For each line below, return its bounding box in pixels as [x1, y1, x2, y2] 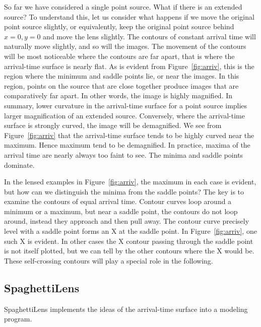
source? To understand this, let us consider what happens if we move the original [4, 11, 254, 22]
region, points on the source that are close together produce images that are [4, 80, 239, 91]
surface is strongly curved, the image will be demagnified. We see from [4, 120, 222, 130]
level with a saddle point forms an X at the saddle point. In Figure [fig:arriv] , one [4, 226, 257, 236]
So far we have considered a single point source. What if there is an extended [4, 2, 242, 12]
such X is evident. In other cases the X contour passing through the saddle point [4, 235, 253, 246]
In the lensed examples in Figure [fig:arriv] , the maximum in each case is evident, [4, 176, 256, 187]
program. [4, 313, 32, 324]
